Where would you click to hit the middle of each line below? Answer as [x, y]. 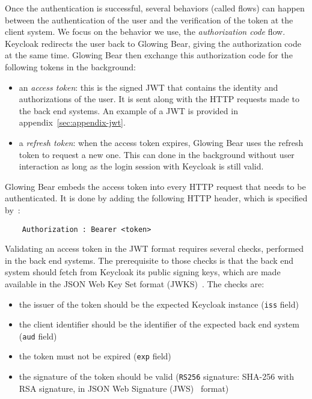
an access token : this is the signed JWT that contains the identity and [148, 87]
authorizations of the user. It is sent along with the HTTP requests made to [159, 99]
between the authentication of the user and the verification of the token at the [149, 20]
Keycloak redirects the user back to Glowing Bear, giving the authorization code [153, 43]
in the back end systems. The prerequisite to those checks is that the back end [149, 260]
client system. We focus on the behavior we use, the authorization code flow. [145, 32]
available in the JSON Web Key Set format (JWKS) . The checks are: [135, 283]
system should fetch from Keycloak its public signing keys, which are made [143, 272]
